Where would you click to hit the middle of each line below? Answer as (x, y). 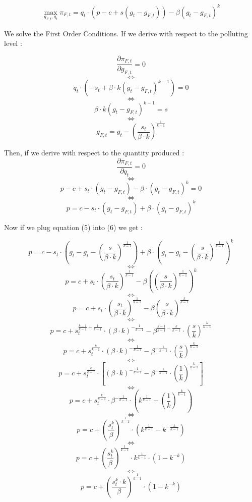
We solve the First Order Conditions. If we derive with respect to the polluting (126, 33)
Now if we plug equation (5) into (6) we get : (73, 227)
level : (13, 43)
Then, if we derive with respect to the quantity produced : (94, 152)
